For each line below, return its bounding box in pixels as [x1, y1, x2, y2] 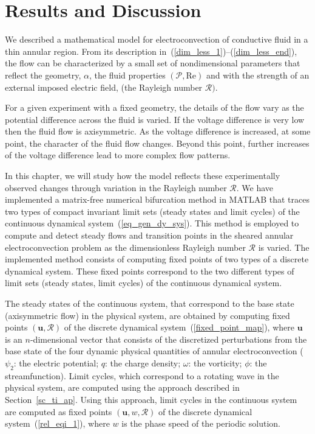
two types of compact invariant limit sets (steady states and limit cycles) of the [5, 205, 300, 217]
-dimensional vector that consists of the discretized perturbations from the [30, 332, 307, 345]
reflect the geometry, [5, 68, 81, 81]
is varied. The [258, 240, 310, 253]
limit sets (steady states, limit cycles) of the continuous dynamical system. [5, 276, 282, 289]
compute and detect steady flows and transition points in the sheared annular [5, 229, 294, 242]
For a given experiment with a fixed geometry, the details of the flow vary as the [5, 101, 304, 114]
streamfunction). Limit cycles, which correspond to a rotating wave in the [5, 369, 279, 382]
